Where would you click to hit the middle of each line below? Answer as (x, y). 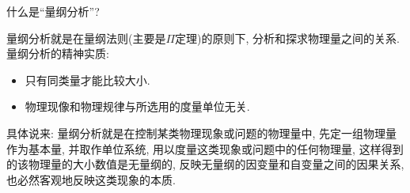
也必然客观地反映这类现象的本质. (91, 179)
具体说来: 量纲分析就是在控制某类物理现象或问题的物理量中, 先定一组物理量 (202, 132)
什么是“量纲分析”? (53, 11)
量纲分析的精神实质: (58, 53)
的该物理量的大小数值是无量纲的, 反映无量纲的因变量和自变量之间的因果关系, (205, 164)
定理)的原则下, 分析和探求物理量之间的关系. (287, 38)
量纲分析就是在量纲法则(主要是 (86, 38)
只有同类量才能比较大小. (87, 79)
